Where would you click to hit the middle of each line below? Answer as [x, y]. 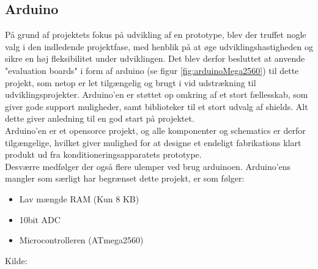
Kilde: [16, 260]
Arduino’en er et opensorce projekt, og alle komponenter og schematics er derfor [155, 130]
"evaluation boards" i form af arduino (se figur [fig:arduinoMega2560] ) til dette [152, 70]
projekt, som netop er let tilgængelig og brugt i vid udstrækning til [131, 82]
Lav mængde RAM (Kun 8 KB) [79, 198]
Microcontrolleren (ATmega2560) [81, 240]
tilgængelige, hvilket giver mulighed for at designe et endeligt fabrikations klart [153, 142]
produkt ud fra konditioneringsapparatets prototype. [103, 154]
